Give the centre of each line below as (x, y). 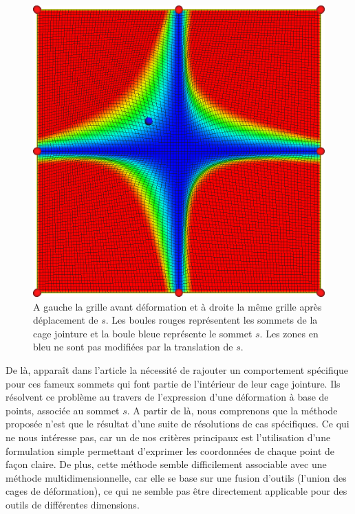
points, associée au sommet (63, 410)
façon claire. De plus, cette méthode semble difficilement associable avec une (166, 464)
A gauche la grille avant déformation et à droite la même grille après (177, 306)
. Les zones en (289, 333)
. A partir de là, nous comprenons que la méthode (232, 410)
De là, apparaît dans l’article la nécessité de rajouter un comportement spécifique (177, 369)
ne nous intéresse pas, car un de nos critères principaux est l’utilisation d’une (168, 437)
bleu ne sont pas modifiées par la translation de (133, 347)
